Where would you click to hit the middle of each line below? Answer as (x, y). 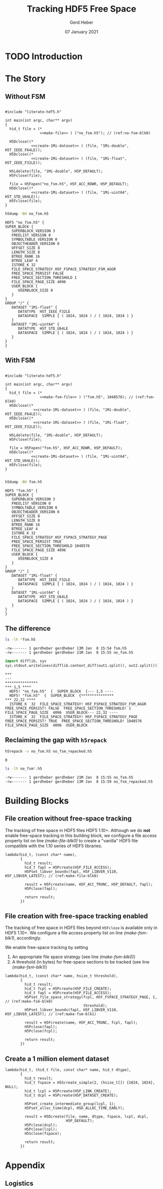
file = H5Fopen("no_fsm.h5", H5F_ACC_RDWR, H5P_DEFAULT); (69, 184)
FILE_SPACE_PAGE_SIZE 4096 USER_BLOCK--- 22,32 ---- (62, 712)
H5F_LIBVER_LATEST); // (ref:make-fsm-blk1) (51, 1014)
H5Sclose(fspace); (43, 1134)
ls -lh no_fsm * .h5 (24, 769)
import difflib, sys (26, 661)
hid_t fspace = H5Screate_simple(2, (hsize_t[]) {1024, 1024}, (90, 1083)
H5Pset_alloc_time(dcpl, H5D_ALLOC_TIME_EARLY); (74, 1108)
